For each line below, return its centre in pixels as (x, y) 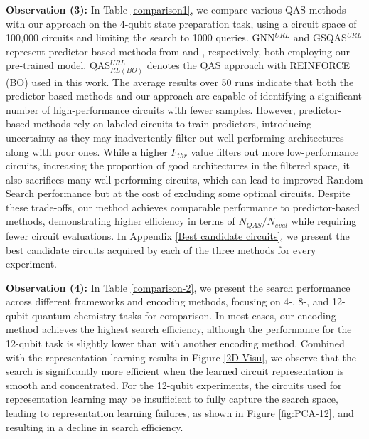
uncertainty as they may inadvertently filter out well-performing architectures (175, 137)
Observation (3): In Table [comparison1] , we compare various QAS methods (176, 9)
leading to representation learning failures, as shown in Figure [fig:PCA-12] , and (180, 413)
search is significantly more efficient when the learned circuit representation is (175, 371)
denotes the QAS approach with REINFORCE (248, 65)
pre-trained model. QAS (58, 65)
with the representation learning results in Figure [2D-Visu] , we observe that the (181, 357)
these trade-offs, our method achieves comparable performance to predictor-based (183, 207)
